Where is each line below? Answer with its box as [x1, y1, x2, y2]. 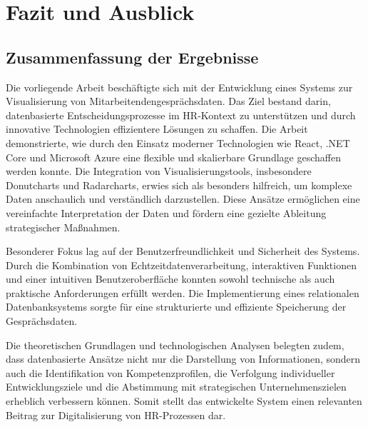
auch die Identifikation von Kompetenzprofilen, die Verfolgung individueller [6, 365, 335, 380]
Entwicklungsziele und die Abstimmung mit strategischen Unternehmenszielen [6, 379, 347, 394]
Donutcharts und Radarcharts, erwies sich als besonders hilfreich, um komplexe [6, 177, 352, 192]
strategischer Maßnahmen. [6, 219, 121, 234]
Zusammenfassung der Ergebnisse [6, 46, 259, 68]
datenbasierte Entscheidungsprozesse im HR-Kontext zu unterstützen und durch [6, 107, 356, 122]
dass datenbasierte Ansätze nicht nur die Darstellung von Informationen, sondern [6, 351, 361, 366]
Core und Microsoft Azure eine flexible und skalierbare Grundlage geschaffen [6, 149, 341, 164]
